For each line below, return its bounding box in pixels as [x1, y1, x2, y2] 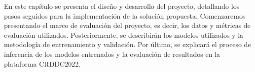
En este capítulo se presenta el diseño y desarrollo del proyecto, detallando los [4, 1, 240, 11]
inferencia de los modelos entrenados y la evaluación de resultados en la [4, 48, 220, 59]
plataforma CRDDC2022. [4, 58, 81, 69]
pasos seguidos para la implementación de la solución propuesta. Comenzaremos [4, 10, 246, 21]
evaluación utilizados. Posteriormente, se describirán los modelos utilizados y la [4, 29, 244, 40]
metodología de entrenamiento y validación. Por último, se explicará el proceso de [4, 39, 251, 49]
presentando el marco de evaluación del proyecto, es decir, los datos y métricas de [4, 20, 251, 30]
